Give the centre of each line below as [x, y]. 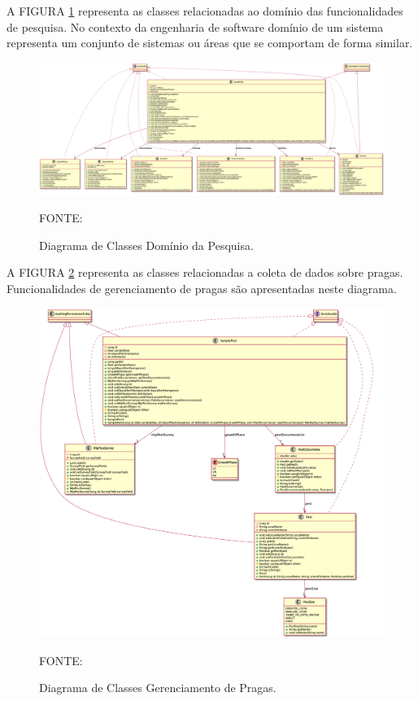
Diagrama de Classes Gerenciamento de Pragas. [158, 688]
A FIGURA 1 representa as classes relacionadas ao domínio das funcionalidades [205, 11]
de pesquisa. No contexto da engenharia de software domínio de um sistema [195, 26]
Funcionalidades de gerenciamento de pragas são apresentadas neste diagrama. [202, 288]
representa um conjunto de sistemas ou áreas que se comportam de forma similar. [210, 43]
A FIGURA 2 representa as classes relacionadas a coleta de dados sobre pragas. [205, 272]
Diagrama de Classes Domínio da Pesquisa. [146, 245]
